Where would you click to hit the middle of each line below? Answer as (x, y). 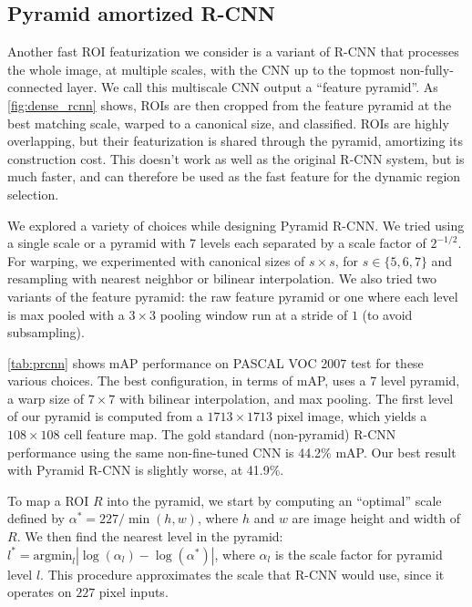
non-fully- (426, 69)
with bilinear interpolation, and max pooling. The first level (286, 398)
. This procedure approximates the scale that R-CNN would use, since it (242, 574)
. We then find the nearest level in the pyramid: (150, 536)
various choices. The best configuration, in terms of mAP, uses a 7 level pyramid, (234, 381)
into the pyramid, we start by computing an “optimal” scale (274, 500)
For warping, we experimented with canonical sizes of (156, 260)
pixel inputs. (133, 592)
